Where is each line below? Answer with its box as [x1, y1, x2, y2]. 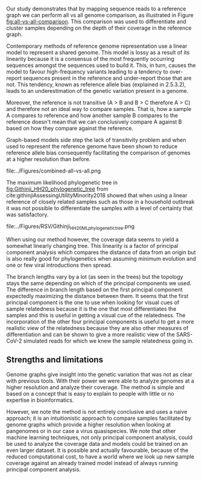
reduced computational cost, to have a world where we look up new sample [6, 452, 195, 460]
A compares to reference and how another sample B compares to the [6, 112, 178, 119]
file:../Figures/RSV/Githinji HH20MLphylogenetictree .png [6, 223, 134, 231]
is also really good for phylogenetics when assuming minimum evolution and [6, 255, 197, 262]
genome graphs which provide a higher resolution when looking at [6, 420, 171, 428]
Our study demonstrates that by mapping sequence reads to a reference [6, 5, 186, 12]
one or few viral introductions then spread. [6, 261, 112, 268]
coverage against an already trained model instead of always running [6, 459, 178, 466]
